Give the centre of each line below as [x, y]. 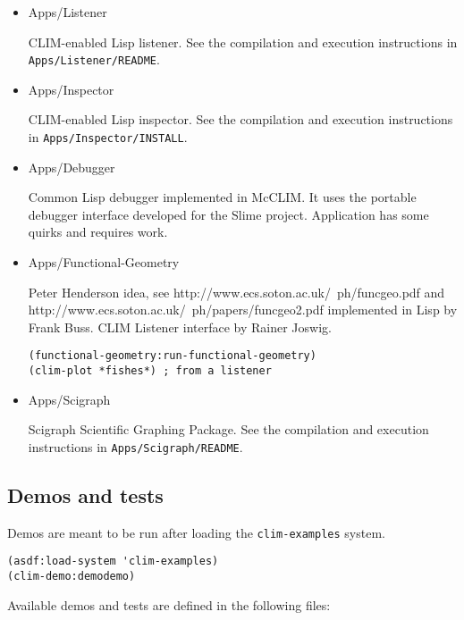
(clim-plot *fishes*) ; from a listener [150, 371]
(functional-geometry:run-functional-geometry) [172, 356]
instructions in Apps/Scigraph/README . [135, 446]
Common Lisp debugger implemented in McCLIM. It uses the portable [222, 197]
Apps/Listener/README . [94, 59]
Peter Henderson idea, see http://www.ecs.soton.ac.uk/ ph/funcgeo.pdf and [236, 292]
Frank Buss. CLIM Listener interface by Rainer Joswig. [180, 327]
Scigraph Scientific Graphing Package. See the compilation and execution [228, 429]
